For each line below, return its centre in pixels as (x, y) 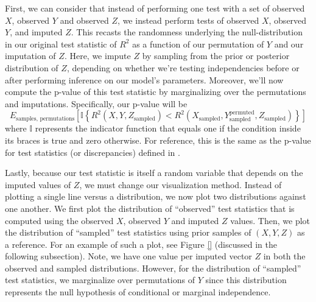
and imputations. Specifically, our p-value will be (96, 103)
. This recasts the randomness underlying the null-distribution (187, 32)
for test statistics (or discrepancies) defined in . (93, 152)
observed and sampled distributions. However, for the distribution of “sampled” (153, 268)
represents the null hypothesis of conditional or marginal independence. (138, 292)
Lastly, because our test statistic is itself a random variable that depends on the (154, 173)
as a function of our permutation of (198, 44)
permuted (242, 112)
